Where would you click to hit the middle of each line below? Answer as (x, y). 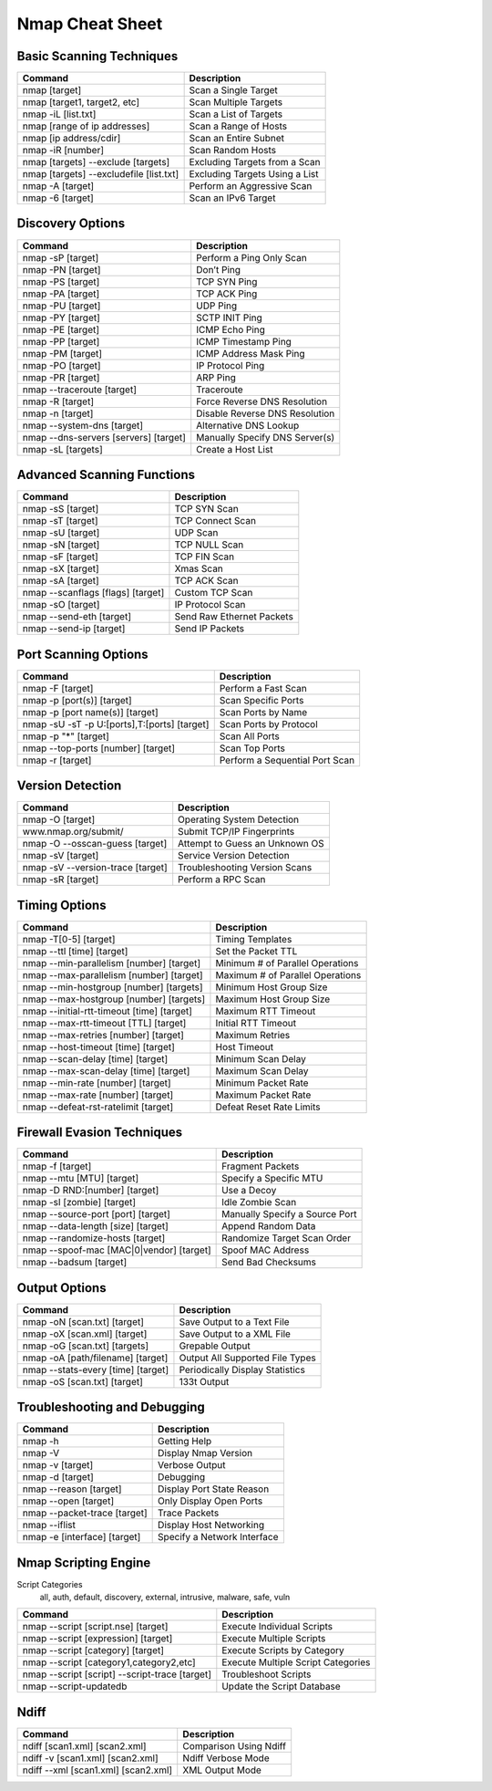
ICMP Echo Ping (231, 329)
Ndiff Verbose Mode (226, 1758)
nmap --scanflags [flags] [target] (93, 593)
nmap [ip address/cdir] (72, 139)
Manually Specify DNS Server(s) (266, 437)
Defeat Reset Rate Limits (268, 1107)
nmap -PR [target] (61, 377)
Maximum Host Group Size (273, 999)
